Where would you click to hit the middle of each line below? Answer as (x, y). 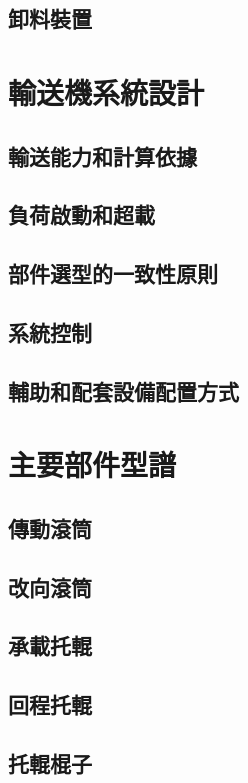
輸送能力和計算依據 (102, 155)
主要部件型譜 (92, 464)
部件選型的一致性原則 (113, 273)
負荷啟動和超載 (81, 214)
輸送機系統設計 (106, 91)
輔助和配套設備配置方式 (123, 390)
